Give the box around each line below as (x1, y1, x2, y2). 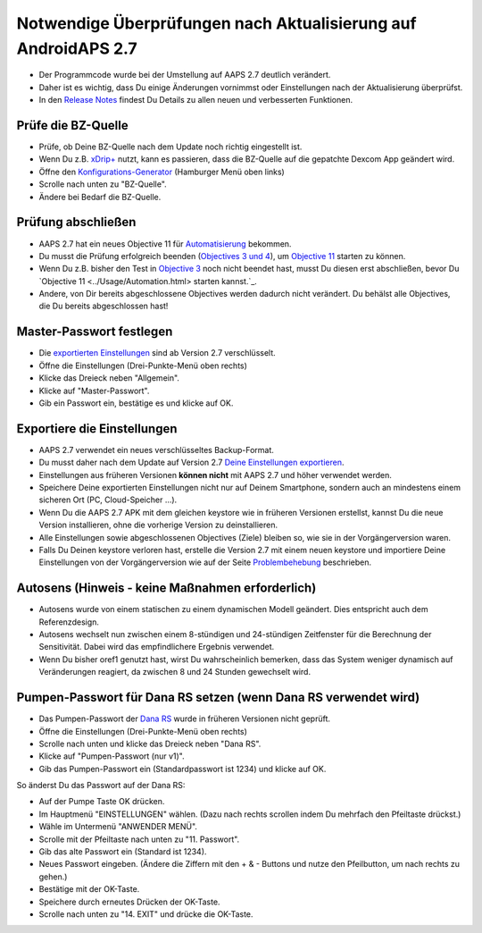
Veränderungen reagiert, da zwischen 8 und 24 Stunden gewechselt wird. (38, 667, 312, 677)
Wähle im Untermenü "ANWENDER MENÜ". (38, 821, 198, 832)
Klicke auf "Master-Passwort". (38, 385, 150, 396)
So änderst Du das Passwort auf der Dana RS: (16, 780, 186, 791)
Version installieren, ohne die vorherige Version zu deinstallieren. (38, 519, 278, 531)
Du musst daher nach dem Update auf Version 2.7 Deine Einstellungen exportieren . (38, 457, 345, 468)
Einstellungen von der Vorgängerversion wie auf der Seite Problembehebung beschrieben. (38, 557, 372, 567)
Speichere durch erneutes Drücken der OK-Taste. (38, 896, 220, 907)
